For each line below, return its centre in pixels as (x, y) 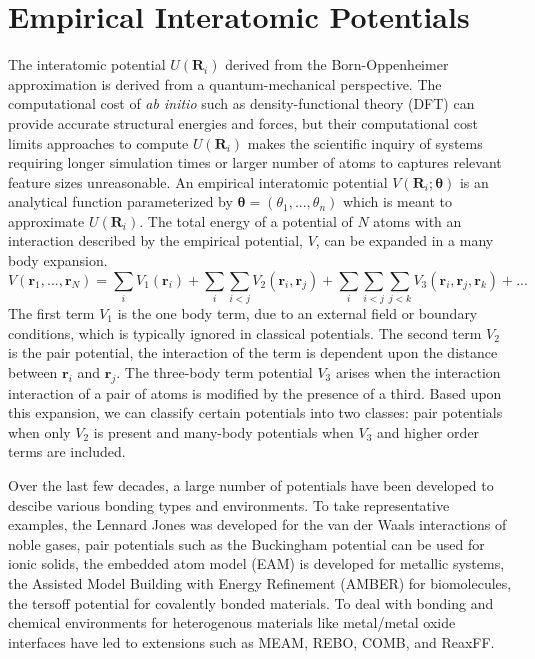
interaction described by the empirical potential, (155, 240)
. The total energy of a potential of (246, 220)
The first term (51, 312)
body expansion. (58, 260)
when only (39, 431)
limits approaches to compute (98, 142)
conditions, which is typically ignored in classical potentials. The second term (245, 332)
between (33, 371)
